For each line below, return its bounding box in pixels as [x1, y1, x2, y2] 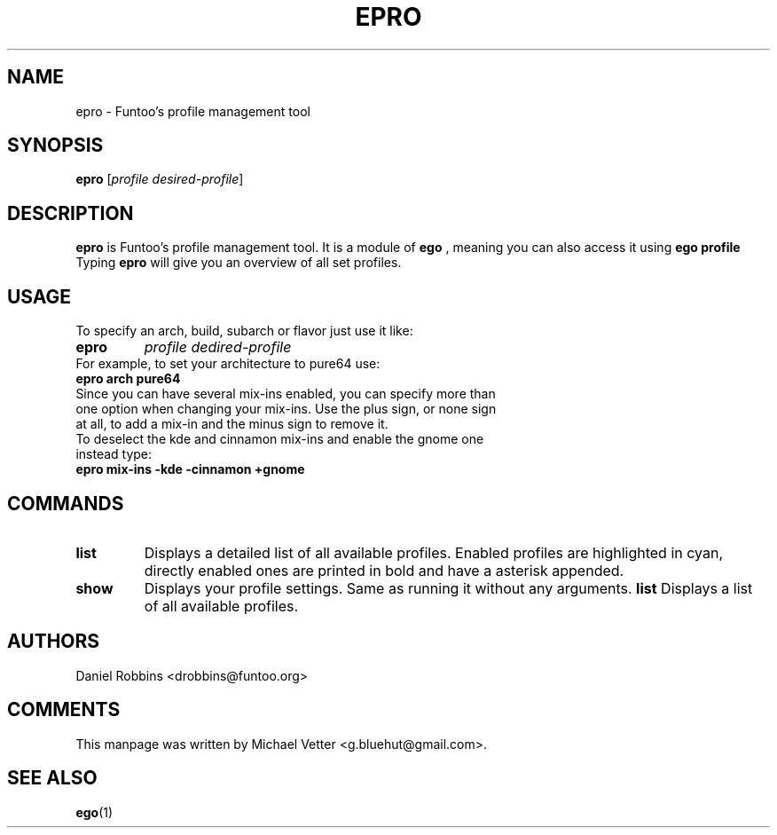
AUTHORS [7, 630, 100, 653]
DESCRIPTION [7, 201, 134, 225]
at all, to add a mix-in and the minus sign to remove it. [75, 416, 388, 432]
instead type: [75, 446, 153, 462]
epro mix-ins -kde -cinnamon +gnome [75, 461, 305, 477]
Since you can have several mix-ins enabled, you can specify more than [75, 386, 496, 402]
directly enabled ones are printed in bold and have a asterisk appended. [144, 561, 624, 579]
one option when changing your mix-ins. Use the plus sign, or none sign [75, 401, 497, 417]
